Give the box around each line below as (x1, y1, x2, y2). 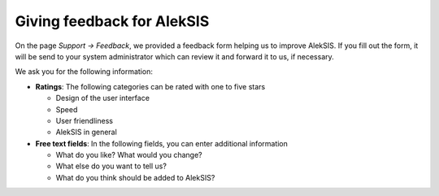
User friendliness (55, 115, 114, 125)
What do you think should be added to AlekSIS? (55, 172, 215, 182)
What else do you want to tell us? (55, 161, 167, 171)
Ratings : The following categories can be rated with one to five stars (35, 81, 266, 91)
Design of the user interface (55, 94, 150, 103)
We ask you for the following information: (15, 67, 154, 76)
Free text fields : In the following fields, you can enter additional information (35, 138, 289, 148)
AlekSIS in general (55, 127, 117, 137)
